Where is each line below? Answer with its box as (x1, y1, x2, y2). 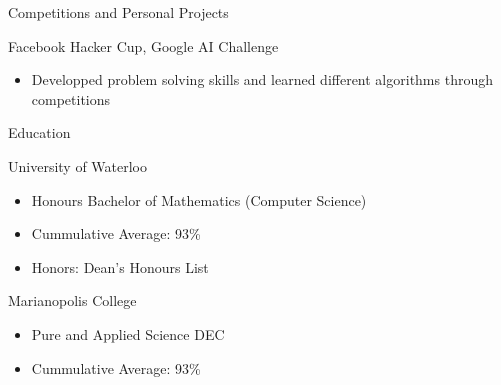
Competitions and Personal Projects (8, 2, 229, 22)
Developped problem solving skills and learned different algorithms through (31, 69, 493, 90)
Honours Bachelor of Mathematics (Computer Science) (31, 189, 367, 210)
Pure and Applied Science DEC (31, 323, 225, 344)
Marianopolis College (8, 290, 137, 311)
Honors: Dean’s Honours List (31, 256, 209, 277)
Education (8, 122, 71, 143)
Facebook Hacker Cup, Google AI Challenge (8, 35, 279, 56)
